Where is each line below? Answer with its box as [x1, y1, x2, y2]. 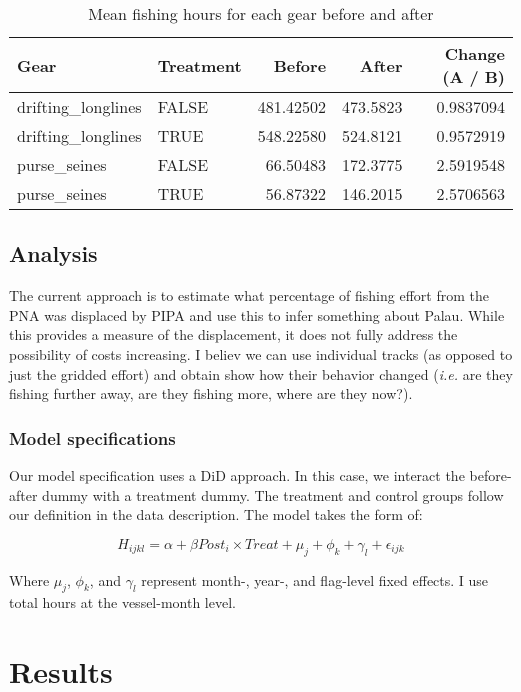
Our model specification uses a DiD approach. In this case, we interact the [9, 464, 465, 485]
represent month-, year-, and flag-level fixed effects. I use [141, 569, 489, 590]
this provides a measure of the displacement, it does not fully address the [9, 324, 458, 345]
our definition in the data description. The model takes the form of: [9, 504, 423, 525]
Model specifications [9, 425, 176, 450]
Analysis [9, 238, 98, 269]
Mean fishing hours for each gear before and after [88, 2, 434, 25]
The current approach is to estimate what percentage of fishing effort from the [9, 285, 489, 306]
